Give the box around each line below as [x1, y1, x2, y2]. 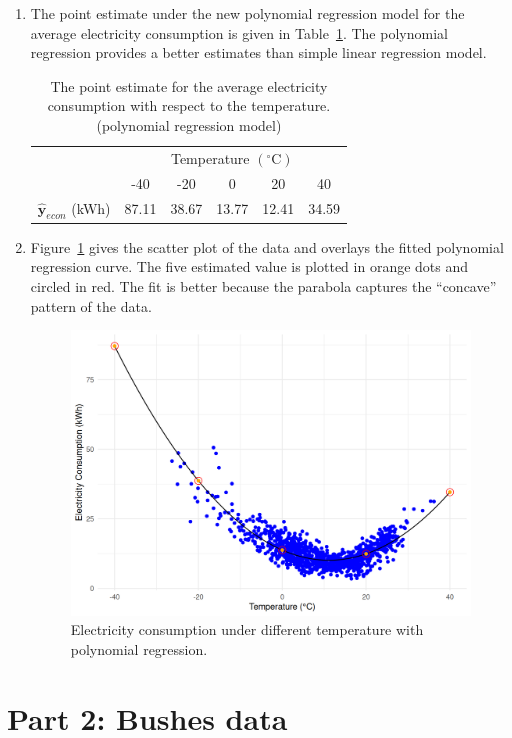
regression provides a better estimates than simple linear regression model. [30, 42, 487, 63]
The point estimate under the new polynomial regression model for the [30, 3, 465, 23]
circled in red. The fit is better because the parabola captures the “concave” [30, 275, 497, 296]
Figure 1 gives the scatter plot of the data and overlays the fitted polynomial [30, 236, 504, 257]
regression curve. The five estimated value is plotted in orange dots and [30, 256, 469, 277]
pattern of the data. [30, 295, 152, 316]
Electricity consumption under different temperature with [70, 619, 424, 640]
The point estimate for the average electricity [50, 75, 328, 96]
